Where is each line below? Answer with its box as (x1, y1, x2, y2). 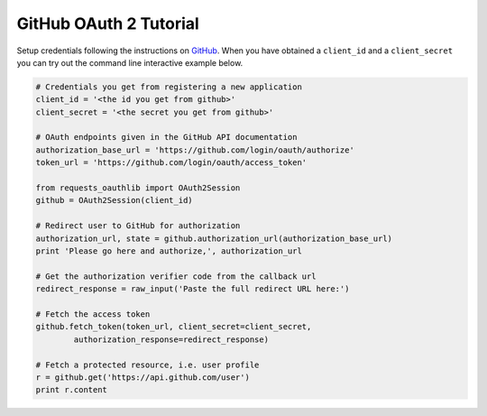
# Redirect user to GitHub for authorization (35, 221, 241, 231)
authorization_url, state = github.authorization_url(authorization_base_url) (35, 233, 392, 244)
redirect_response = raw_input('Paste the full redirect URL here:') (35, 284, 350, 294)
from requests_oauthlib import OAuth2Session (35, 183, 241, 193)
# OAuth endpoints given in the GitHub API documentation (35, 132, 298, 143)
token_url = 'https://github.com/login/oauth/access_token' (35, 158, 308, 168)
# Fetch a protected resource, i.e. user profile (35, 359, 260, 370)
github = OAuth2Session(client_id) (35, 195, 193, 206)
